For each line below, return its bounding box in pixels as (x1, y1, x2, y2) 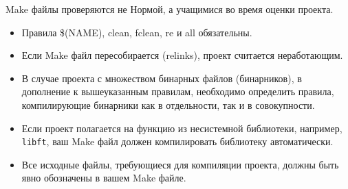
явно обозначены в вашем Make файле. (21, 171, 186, 185)
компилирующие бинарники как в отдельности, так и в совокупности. (21, 97, 315, 112)
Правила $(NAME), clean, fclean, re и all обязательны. (21, 25, 252, 39)
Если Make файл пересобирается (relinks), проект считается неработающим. (21, 48, 343, 62)
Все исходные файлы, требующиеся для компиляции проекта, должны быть (21, 157, 339, 171)
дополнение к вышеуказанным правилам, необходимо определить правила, (21, 84, 334, 99)
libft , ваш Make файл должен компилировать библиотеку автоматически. (21, 134, 334, 149)
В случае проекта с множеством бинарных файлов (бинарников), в (21, 71, 302, 85)
